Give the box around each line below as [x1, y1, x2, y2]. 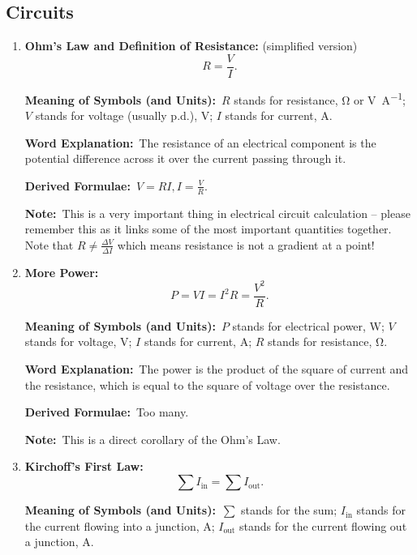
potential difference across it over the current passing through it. [24, 150, 346, 167]
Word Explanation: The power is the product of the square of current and [24, 361, 409, 378]
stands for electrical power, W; [232, 317, 385, 334]
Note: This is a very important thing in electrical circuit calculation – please [24, 204, 411, 221]
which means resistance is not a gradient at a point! [117, 236, 375, 253]
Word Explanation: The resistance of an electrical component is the [24, 134, 376, 151]
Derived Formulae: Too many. [24, 403, 189, 421]
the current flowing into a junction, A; [24, 517, 215, 534]
